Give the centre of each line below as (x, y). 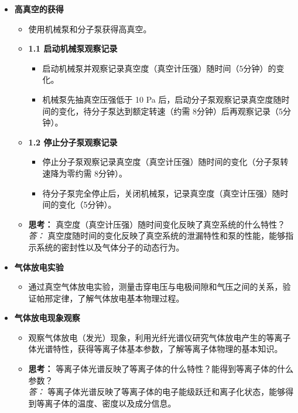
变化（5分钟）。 (88, 204)
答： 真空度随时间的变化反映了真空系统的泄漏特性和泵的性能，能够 (157, 236)
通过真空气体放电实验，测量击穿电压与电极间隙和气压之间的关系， (155, 287)
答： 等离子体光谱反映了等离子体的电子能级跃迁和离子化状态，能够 (157, 392)
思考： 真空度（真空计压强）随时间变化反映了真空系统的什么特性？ (157, 224)
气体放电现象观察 (47, 318)
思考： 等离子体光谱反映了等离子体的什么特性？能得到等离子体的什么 (161, 369)
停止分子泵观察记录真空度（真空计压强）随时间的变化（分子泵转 (165, 162)
